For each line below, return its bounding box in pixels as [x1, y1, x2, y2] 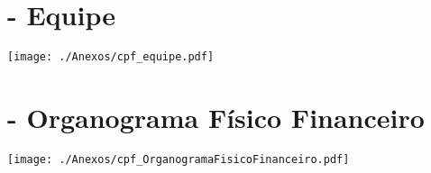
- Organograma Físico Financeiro [7, 98, 425, 135]
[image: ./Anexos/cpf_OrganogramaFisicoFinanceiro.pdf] [7, 152, 350, 166]
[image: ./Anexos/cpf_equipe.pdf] [7, 50, 215, 64]
